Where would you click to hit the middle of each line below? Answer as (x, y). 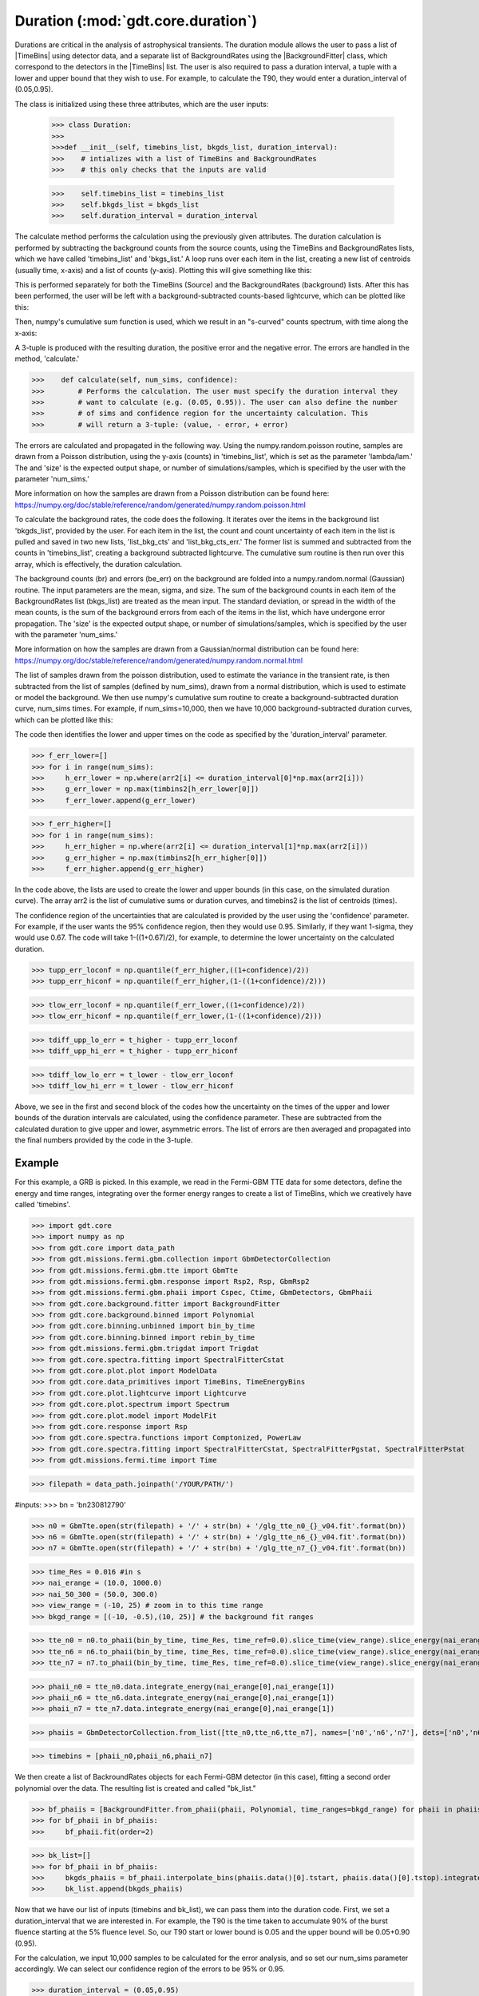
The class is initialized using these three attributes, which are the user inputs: (142, 104)
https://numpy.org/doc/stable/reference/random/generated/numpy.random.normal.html (159, 660)
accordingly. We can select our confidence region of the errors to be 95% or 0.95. (150, 1969)
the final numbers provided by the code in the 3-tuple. (104, 1140)
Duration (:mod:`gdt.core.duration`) (136, 21)
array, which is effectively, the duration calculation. (99, 564)
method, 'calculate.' (47, 358)
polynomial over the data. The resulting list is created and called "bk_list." (136, 1788)
